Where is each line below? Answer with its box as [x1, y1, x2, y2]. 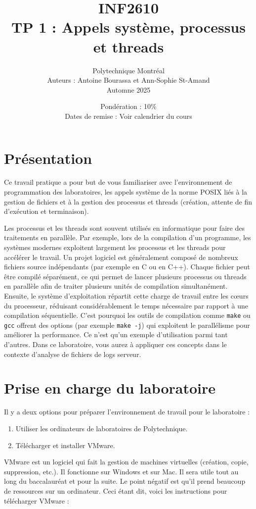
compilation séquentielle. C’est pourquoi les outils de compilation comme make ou [4, 310, 251, 320]
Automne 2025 [106, 84, 151, 95]
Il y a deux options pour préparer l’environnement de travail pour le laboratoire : [4, 407, 250, 417]
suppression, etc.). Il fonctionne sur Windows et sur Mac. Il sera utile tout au [4, 466, 239, 476]
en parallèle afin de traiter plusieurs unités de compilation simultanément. [4, 281, 228, 291]
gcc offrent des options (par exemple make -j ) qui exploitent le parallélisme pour [4, 319, 250, 330]
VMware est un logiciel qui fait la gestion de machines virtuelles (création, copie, [4, 457, 249, 467]
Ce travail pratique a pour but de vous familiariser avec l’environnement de [4, 177, 232, 187]
